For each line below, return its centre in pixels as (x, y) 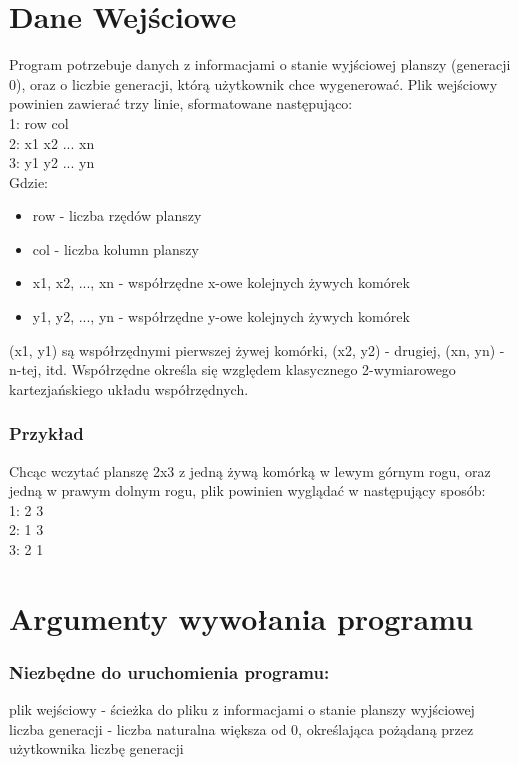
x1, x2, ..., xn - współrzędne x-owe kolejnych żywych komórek (221, 282)
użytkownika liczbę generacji (96, 748)
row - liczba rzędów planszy (117, 215)
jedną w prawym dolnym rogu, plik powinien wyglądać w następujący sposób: (247, 490)
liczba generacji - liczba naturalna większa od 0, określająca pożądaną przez (241, 728)
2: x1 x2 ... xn (52, 142)
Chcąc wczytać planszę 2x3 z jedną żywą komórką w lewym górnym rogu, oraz (250, 470)
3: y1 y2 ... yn (52, 162)
